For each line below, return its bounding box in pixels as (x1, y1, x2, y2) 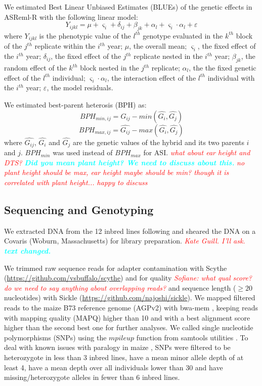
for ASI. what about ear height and (143, 147, 250, 158)
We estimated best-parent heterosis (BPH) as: (4, 99, 147, 110)
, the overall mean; (129, 41, 187, 51)
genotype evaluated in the (143, 30, 223, 41)
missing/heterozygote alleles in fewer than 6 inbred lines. (4, 372, 180, 382)
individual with (207, 72, 255, 83)
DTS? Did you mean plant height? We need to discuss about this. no (4, 157, 245, 167)
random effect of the (4, 62, 67, 73)
